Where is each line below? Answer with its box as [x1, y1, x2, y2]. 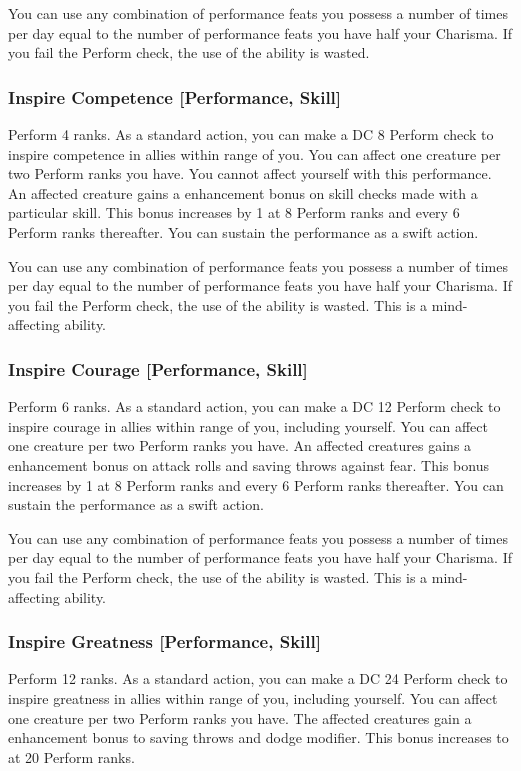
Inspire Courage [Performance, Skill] [8, 356, 308, 381]
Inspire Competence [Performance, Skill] [8, 84, 342, 109]
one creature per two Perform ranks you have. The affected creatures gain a [8, 707, 472, 728]
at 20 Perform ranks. [8, 746, 135, 767]
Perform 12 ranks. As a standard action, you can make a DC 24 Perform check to [8, 668, 508, 689]
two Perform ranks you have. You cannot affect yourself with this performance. [8, 163, 492, 184]
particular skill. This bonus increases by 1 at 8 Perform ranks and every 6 [8, 202, 460, 223]
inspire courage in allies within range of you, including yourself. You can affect [8, 415, 488, 436]
